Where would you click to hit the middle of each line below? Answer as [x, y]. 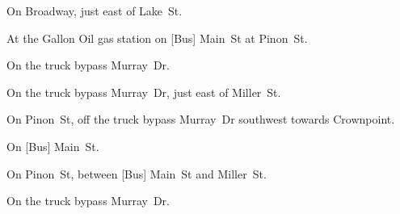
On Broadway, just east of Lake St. [95, 10]
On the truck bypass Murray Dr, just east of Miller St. [144, 92]
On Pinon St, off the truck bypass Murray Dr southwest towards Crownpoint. [201, 119]
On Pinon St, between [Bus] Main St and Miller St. [137, 173]
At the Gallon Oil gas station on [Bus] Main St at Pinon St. [157, 38]
